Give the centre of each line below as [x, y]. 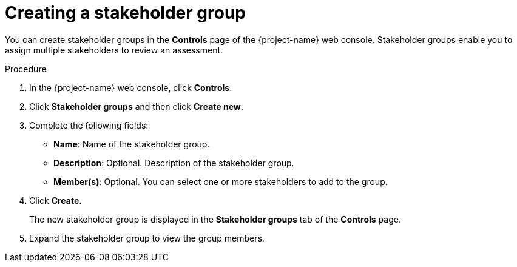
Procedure [26, 69]
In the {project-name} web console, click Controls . [131, 87]
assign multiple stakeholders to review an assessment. [114, 50]
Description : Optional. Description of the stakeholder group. [174, 163]
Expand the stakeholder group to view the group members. [147, 238]
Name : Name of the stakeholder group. [132, 144]
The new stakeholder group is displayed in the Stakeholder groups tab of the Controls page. [215, 219]
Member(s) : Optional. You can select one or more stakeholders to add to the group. [221, 181]
